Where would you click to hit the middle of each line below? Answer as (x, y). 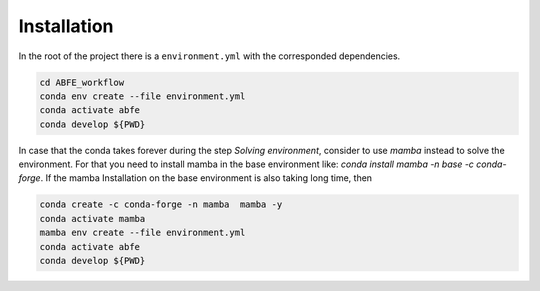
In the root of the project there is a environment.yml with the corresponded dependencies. (209, 56)
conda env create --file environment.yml (142, 96)
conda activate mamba (92, 218)
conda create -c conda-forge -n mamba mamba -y (161, 204)
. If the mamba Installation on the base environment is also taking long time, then (206, 178)
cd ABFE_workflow (82, 82)
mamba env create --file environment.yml (142, 233)
